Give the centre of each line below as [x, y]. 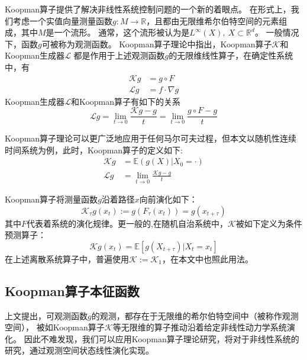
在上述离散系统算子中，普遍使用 [67, 258]
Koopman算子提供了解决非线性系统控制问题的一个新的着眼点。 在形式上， [148, 9]
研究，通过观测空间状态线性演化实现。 [79, 350]
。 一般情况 [277, 32]
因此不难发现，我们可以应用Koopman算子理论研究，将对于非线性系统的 [161, 338]
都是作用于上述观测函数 [119, 55]
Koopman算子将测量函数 [51, 199]
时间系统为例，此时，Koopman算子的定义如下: [94, 150]
